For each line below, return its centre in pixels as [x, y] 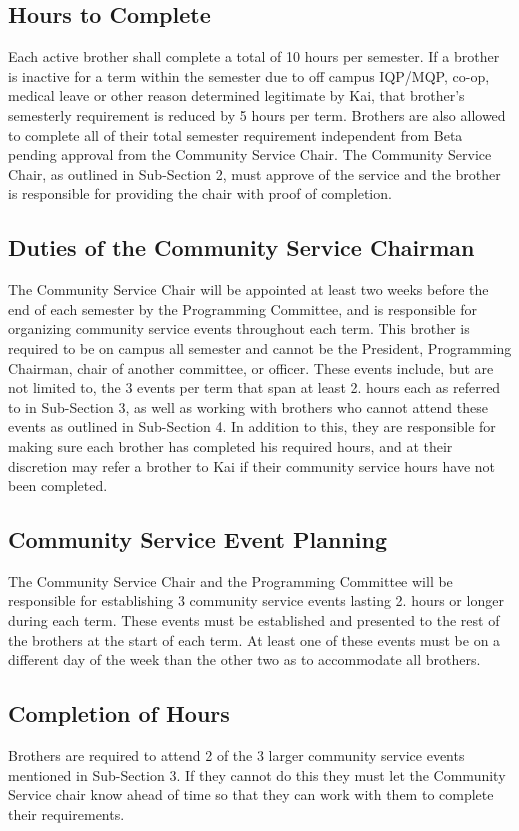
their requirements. [66, 813]
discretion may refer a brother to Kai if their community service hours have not [252, 465]
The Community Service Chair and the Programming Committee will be [230, 580]
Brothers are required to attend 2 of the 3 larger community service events [236, 755]
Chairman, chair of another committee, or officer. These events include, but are [251, 367]
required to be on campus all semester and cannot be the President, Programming [260, 347]
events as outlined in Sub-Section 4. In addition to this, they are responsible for [252, 426]
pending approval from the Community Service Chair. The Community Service [250, 154]
